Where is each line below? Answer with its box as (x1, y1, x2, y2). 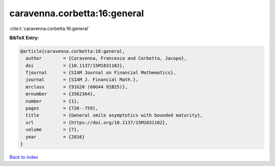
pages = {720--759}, (25, 105, 99, 112)
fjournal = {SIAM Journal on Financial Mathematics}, (25, 70, 176, 76)
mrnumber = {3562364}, (25, 91, 96, 97)
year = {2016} (25, 134, 85, 140)
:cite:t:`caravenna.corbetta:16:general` (9, 25, 90, 32)
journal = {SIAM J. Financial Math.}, (25, 77, 139, 82)
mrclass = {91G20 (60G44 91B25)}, (25, 84, 128, 90)
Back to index (9, 154, 38, 160)
